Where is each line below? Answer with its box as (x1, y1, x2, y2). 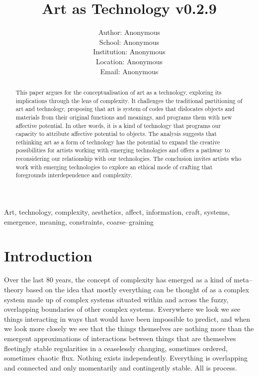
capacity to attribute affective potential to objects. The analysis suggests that (15, 129, 217, 138)
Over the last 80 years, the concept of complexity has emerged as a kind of (4, 274, 232, 285)
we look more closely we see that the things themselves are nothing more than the (4, 323, 254, 334)
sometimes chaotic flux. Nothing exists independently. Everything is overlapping (4, 353, 248, 363)
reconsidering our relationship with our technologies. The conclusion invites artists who (15, 154, 242, 163)
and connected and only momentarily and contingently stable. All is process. (4, 362, 237, 373)
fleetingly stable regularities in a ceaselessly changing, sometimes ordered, (4, 343, 228, 353)
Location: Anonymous (95, 56, 163, 66)
